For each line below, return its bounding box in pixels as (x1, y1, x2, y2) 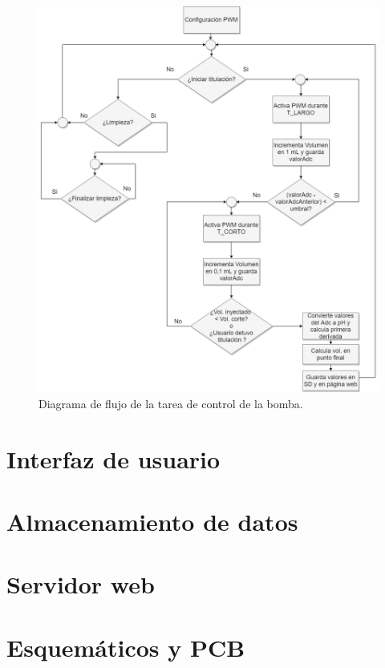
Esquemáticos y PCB (6, 630, 245, 663)
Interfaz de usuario (6, 442, 221, 475)
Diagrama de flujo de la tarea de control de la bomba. (38, 395, 303, 411)
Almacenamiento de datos (6, 505, 298, 538)
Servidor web (6, 568, 155, 601)
